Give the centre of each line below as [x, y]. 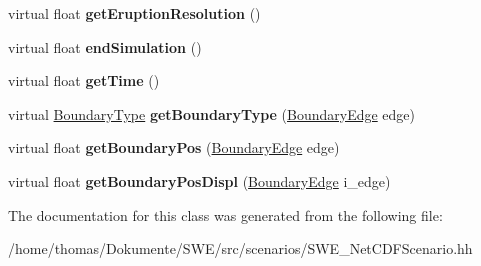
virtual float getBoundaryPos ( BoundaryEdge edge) [174, 147]
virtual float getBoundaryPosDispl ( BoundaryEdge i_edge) [199, 180]
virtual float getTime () [84, 80]
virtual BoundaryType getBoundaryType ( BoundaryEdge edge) [212, 113]
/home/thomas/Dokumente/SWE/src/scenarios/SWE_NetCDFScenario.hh [240, 248]
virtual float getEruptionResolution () [134, 13]
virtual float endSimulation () [105, 46]
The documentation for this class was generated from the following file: [225, 214]
